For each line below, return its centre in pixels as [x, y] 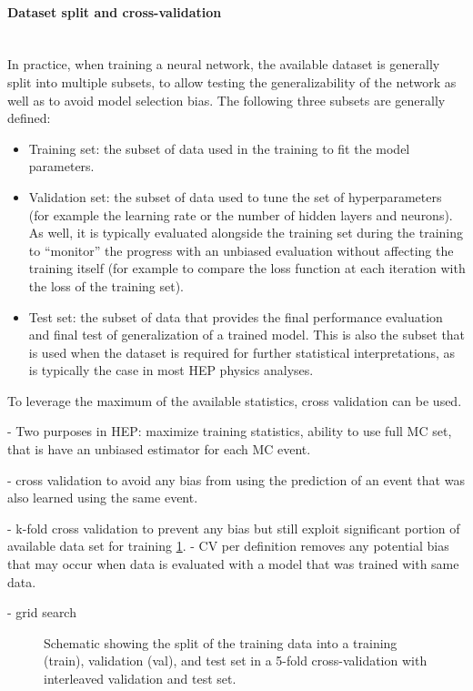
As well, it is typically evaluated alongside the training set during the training [246, 233]
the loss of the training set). [106, 285]
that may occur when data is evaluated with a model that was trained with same [233, 564]
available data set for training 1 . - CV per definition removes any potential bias [228, 546]
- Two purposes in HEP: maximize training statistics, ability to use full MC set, [230, 431]
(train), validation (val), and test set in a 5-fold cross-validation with [236, 661]
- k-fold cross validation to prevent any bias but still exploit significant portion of [234, 528]
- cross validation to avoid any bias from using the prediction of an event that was [236, 479]
